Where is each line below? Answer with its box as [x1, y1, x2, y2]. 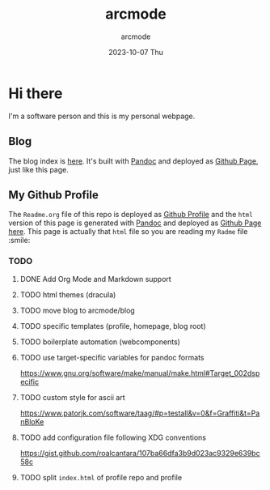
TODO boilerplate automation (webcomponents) [19, 337, 180, 347]
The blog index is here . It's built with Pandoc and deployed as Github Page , [8, 156, 259, 166]
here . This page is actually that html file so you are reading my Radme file [8, 227, 248, 236]
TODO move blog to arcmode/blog [19, 305, 135, 315]
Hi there [8, 84, 63, 102]
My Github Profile [8, 188, 99, 202]
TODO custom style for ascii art [19, 392, 125, 402]
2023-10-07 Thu [108, 47, 163, 57]
